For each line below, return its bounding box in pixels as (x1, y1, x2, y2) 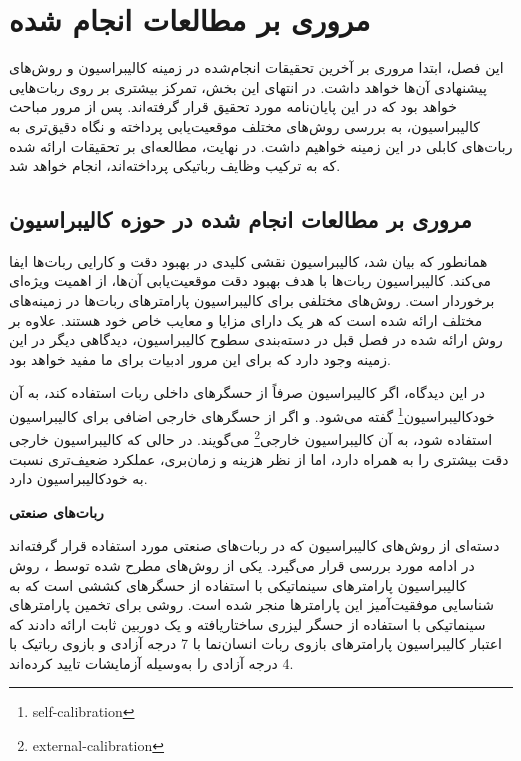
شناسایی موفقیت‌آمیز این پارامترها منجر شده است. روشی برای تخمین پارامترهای (9, 594, 494, 615)
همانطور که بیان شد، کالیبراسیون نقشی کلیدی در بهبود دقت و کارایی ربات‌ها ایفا (9, 250, 488, 271)
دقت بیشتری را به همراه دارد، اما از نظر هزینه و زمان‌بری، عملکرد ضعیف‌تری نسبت (9, 448, 509, 469)
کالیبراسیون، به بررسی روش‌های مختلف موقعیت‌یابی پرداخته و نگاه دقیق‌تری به (9, 115, 480, 136)
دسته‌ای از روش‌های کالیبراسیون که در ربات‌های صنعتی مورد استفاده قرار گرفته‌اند (9, 535, 500, 556)
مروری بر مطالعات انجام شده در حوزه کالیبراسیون (9, 204, 472, 235)
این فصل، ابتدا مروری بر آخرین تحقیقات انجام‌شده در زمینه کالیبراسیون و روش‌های (9, 57, 504, 78)
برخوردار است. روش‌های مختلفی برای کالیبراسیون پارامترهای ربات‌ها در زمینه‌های (9, 290, 495, 311)
